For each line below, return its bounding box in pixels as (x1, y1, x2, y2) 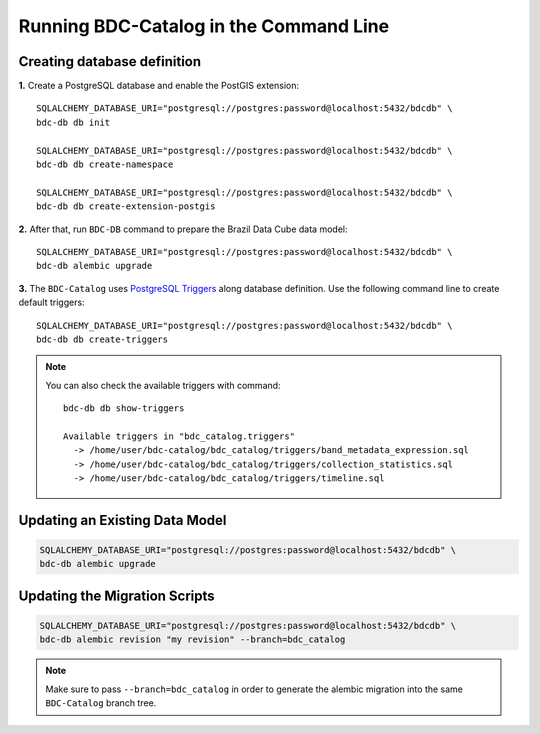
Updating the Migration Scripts (18, 587, 215, 604)
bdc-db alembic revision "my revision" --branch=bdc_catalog (39, 634, 346, 645)
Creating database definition (18, 53, 202, 70)
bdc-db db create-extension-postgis (36, 201, 216, 212)
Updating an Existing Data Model (18, 511, 227, 529)
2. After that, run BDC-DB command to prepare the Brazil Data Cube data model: (18, 223, 348, 235)
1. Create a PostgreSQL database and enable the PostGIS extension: (18, 80, 300, 92)
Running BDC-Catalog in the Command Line (18, 15, 390, 37)
